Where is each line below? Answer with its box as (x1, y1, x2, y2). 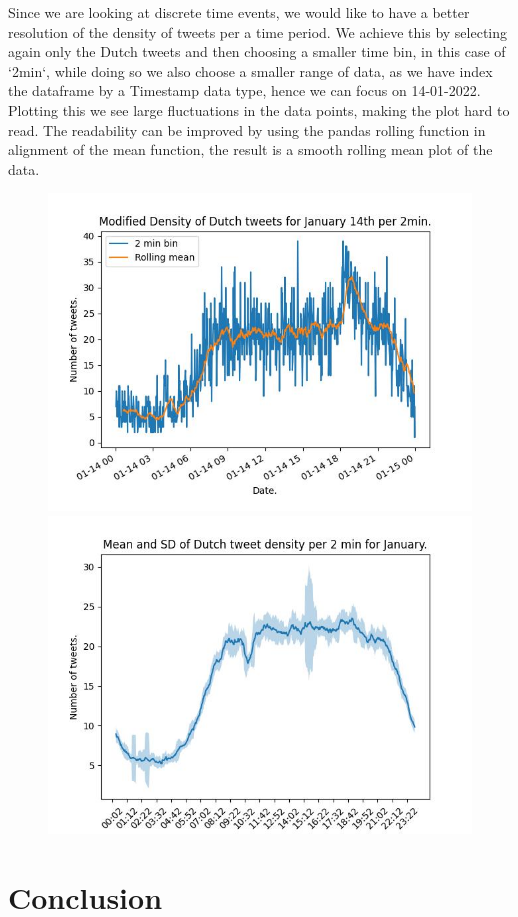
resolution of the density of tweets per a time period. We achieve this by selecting (8, 21, 508, 42)
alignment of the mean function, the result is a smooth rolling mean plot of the (8, 139, 493, 160)
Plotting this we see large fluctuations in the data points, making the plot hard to (8, 99, 510, 120)
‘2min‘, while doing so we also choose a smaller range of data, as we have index (8, 60, 493, 81)
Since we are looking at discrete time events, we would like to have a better (8, 2, 470, 22)
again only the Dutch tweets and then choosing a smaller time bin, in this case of (8, 41, 506, 62)
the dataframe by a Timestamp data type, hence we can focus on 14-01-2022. (8, 80, 481, 101)
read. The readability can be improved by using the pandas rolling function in (8, 119, 486, 140)
